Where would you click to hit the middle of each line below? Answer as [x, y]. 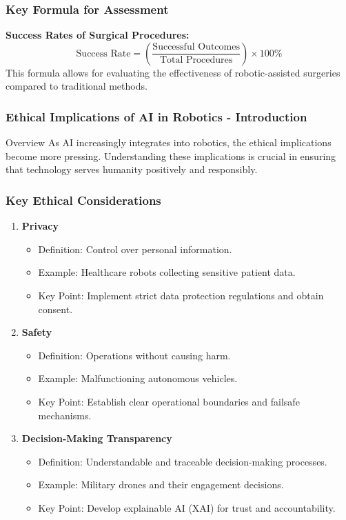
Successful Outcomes [196, 47]
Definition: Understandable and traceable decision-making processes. [183, 461]
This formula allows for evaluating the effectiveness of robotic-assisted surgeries [173, 72]
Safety [37, 332]
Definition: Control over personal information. [135, 249]
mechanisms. [65, 415]
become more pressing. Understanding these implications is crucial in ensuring [171, 156]
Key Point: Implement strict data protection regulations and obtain [181, 295]
